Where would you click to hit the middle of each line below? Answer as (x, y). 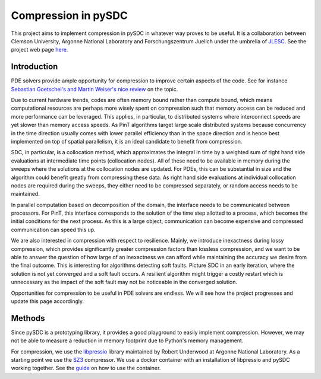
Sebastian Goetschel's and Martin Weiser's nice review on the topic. (95, 89)
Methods (28, 318)
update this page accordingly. (48, 301)
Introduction (34, 67)
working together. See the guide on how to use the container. (86, 368)
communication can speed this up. (53, 230)
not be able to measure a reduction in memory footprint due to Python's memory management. (127, 340)
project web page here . (40, 50)
